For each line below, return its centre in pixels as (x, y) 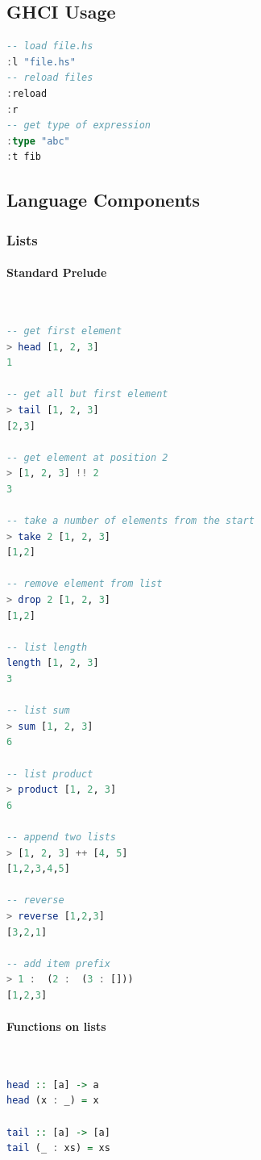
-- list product (50, 774)
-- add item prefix (58, 963)
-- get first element (64, 331)
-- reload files (50, 78)
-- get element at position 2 (87, 457)
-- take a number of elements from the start (130, 521)
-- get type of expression (79, 126)
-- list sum (38, 711)
